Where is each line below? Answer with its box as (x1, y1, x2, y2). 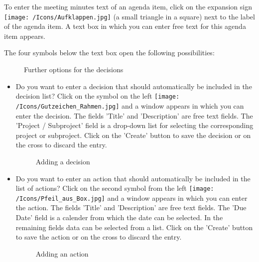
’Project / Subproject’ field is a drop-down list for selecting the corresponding (15, 120, 254, 131)
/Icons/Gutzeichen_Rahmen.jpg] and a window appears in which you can (15, 100, 244, 111)
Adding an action (35, 248, 89, 259)
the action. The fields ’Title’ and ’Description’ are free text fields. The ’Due (15, 202, 247, 213)
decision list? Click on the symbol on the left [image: (15, 91, 180, 101)
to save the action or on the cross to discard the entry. (15, 232, 182, 242)
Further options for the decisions (24, 64, 124, 75)
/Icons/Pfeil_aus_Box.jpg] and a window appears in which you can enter (15, 192, 248, 203)
